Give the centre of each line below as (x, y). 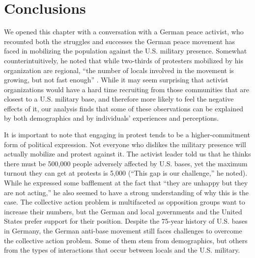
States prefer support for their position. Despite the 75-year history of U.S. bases (126, 221)
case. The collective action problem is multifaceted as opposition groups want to (125, 202)
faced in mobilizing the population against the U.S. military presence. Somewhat (126, 51)
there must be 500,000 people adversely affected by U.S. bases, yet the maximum (126, 163)
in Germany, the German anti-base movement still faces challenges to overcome (123, 231)
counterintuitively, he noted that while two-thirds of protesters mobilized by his (124, 60)
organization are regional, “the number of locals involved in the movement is (119, 70)
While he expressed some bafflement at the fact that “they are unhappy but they (126, 183)
